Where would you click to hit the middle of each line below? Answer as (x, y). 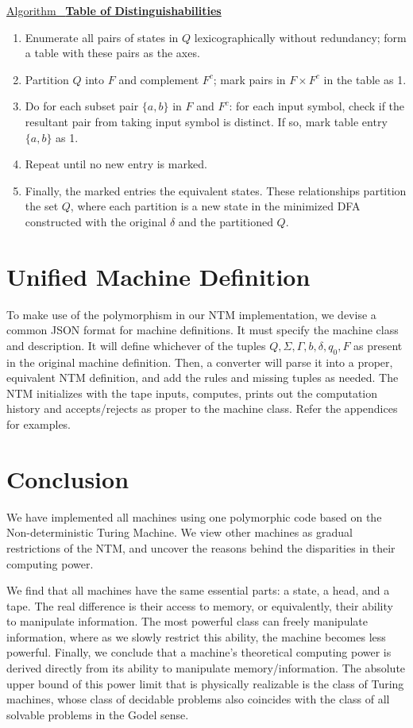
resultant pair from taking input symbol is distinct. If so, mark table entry (206, 121)
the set (42, 206)
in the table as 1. (365, 79)
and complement (159, 79)
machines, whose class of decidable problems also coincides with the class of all (198, 699)
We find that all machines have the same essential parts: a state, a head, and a (198, 590)
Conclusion (68, 478)
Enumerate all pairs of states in (102, 37)
